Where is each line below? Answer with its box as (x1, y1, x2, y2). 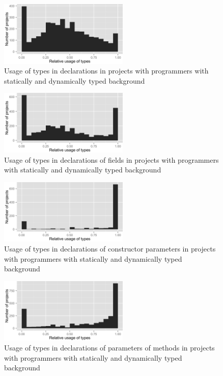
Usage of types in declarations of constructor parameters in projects (4, 243, 216, 254)
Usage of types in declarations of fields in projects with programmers (4, 154, 219, 165)
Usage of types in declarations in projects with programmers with (4, 65, 209, 76)
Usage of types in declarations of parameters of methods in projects (4, 342, 215, 353)
